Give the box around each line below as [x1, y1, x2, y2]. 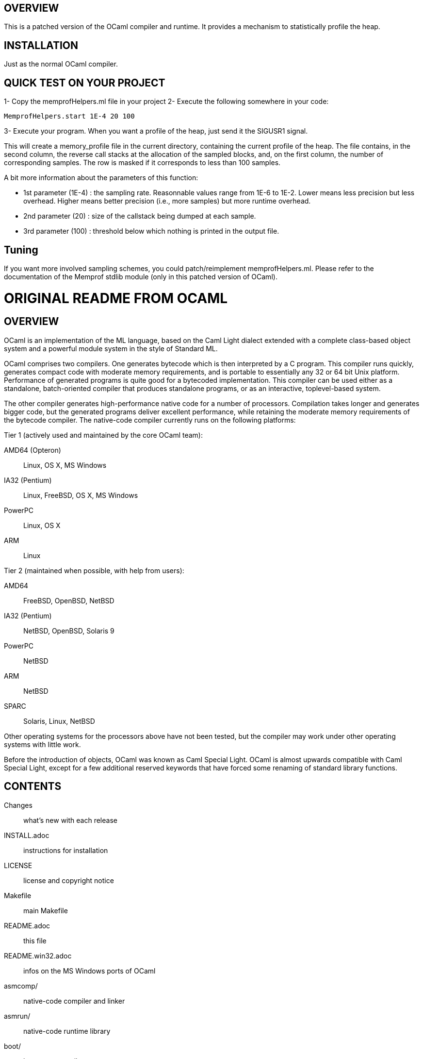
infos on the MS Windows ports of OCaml [23, 966, 156, 975]
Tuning [4, 243, 38, 256]
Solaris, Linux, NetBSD [23, 717, 95, 725]
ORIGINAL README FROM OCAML [4, 290, 228, 307]
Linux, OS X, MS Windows [23, 461, 107, 469]
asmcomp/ [4, 981, 38, 990]
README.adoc [4, 921, 50, 930]
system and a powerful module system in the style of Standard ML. [4, 344, 218, 353]
